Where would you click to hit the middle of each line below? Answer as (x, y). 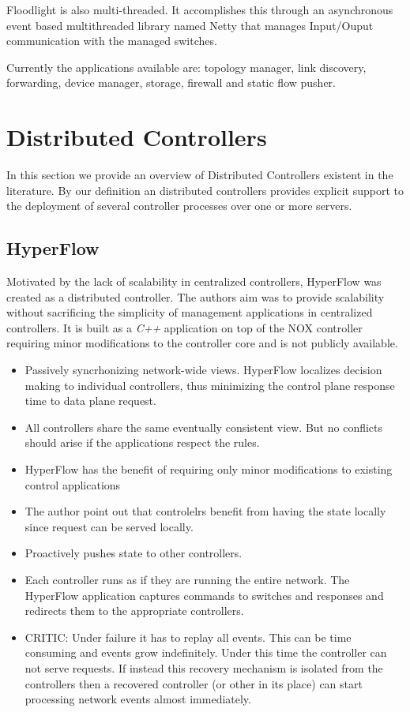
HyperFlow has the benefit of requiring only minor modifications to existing (209, 469)
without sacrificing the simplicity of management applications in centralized (190, 312)
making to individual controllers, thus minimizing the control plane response (210, 385)
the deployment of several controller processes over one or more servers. (179, 206)
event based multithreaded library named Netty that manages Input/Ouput (190, 25)
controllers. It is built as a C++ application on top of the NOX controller (184, 327)
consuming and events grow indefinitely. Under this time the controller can (206, 652)
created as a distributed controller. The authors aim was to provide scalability (196, 296)
